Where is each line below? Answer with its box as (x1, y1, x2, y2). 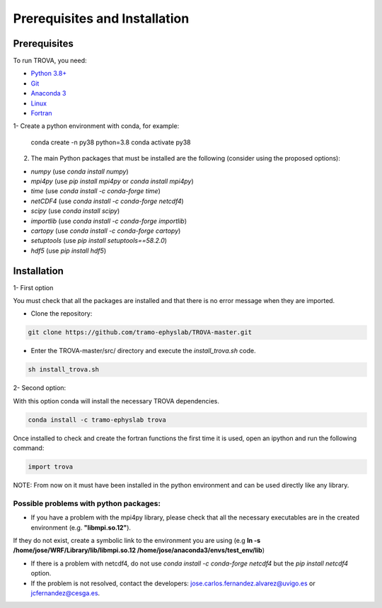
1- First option (13, 283, 54, 292)
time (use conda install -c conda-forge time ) (30, 187, 161, 195)
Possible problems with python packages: (13, 498, 161, 508)
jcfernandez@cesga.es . (30, 588, 100, 597)
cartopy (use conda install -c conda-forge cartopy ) (30, 226, 181, 235)
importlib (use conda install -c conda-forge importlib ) (30, 217, 187, 225)
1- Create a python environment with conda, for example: (13, 122, 180, 130)
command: (13, 444, 45, 452)
